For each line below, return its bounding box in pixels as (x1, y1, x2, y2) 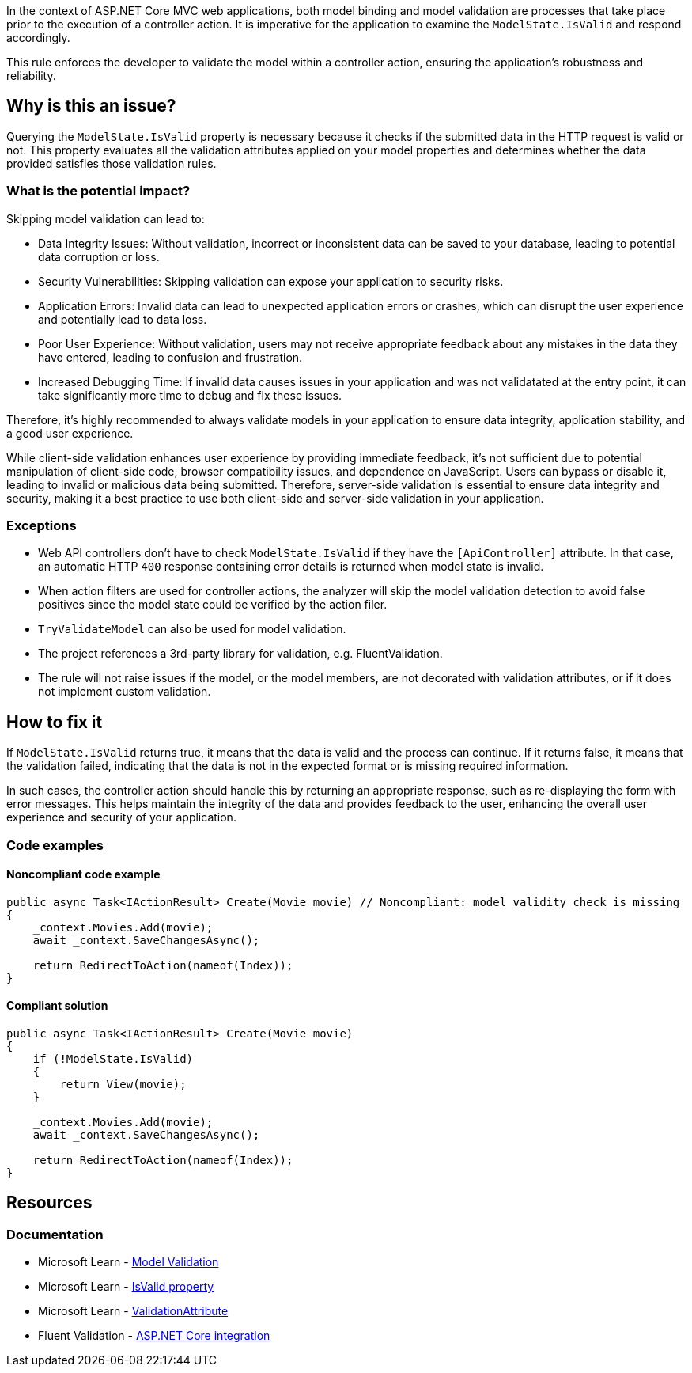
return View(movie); (59, 1078, 187, 1090)
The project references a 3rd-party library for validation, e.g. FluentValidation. (38, 647, 443, 661)
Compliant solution (6, 999, 108, 1013)
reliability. (6, 69, 56, 82)
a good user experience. (6, 426, 134, 440)
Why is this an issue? (6, 96, 176, 116)
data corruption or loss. (38, 249, 160, 264)
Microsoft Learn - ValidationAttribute (38, 1304, 229, 1318)
